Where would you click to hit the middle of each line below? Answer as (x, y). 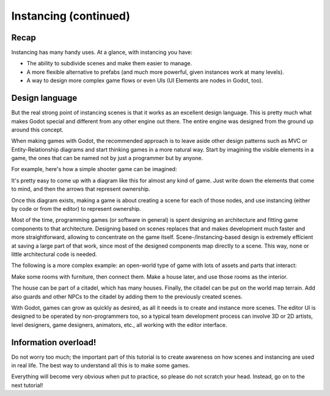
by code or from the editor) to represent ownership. (76, 209)
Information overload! (54, 342)
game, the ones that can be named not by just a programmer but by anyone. (107, 158)
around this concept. (37, 130)
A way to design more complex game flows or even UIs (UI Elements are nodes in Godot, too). (145, 81)
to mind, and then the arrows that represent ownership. (81, 189)
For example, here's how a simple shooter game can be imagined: (94, 169)
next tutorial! (27, 385)
